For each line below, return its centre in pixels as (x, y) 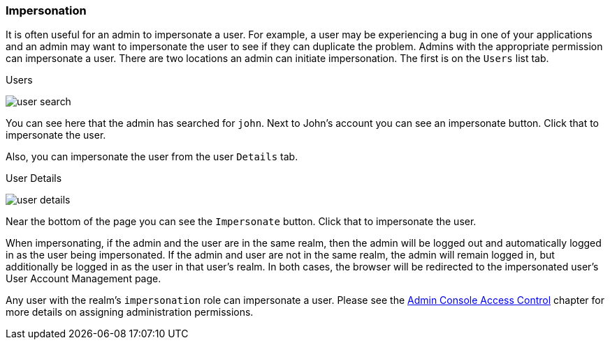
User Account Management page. (83, 279)
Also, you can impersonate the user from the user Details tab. (152, 157)
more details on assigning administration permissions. (130, 312)
